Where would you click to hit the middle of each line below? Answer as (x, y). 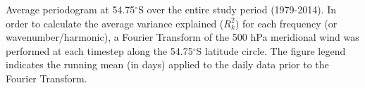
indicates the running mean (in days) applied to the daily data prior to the (167, 64)
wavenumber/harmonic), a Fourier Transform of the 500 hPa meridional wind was (182, 37)
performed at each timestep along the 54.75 (99, 50)
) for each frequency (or (286, 23)
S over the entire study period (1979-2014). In (237, 9)
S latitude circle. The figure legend (271, 50)
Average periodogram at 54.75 (70, 9)
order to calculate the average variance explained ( (115, 23)
